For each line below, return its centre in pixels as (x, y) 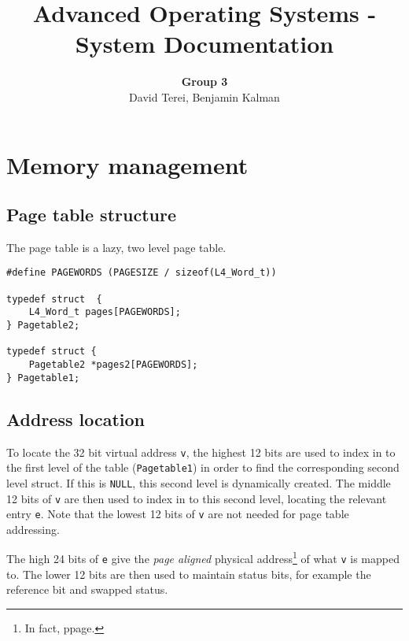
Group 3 (204, 82)
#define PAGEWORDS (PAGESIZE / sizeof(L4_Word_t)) (142, 273)
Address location (76, 419)
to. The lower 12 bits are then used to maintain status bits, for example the (189, 574)
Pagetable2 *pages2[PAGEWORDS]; (113, 365)
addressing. (33, 529)
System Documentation (204, 44)
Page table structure (91, 215)
